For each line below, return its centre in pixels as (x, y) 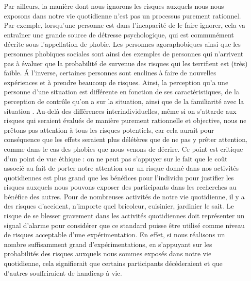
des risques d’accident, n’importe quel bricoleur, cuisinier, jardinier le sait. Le (119, 206)
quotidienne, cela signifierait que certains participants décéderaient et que (113, 263)
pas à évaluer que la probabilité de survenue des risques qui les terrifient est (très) (126, 63)
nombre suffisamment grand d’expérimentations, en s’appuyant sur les (108, 244)
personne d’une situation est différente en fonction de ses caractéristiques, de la (122, 92)
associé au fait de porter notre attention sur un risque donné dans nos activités (121, 168)
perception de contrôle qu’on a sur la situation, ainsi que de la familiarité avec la (124, 101)
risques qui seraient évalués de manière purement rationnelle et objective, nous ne (125, 120)
